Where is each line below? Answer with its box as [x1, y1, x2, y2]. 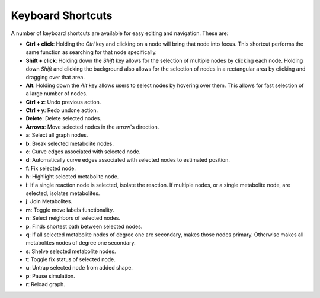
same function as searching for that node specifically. [25, 49, 157, 56]
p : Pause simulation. [25, 273, 75, 280]
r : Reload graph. [25, 281, 65, 288]
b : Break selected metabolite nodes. [25, 140, 114, 147]
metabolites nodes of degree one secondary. [25, 239, 136, 246]
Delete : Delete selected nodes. [25, 115, 102, 122]
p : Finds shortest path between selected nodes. [25, 223, 143, 230]
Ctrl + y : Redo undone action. [25, 107, 98, 114]
